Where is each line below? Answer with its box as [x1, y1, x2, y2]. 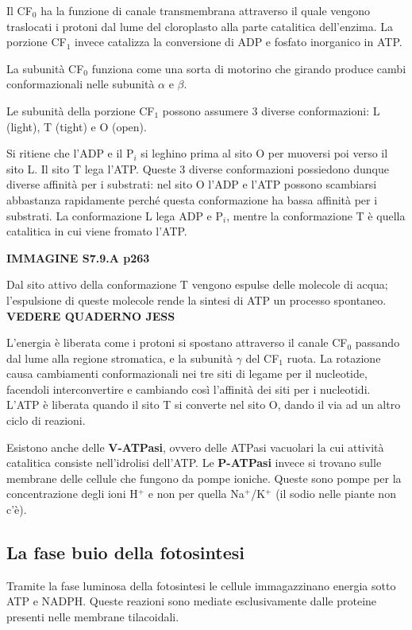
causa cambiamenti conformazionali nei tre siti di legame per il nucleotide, [6, 365, 368, 382]
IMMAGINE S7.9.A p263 [6, 249, 150, 266]
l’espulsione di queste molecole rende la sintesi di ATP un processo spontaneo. [6, 291, 387, 308]
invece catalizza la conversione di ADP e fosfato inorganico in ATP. [75, 33, 402, 50]
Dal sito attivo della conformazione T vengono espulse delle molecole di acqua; [6, 276, 388, 293]
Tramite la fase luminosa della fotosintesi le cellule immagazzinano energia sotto [6, 577, 396, 593]
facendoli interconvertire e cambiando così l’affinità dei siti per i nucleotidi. [6, 380, 371, 397]
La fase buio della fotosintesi [6, 540, 245, 565]
